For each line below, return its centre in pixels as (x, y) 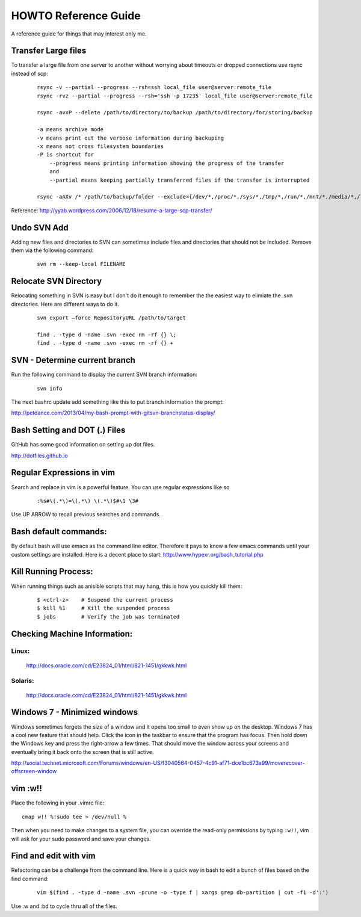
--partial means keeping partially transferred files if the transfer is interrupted (179, 180)
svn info (50, 388)
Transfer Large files (49, 51)
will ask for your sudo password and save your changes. (81, 839)
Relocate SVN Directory (57, 281)
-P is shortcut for (66, 155)
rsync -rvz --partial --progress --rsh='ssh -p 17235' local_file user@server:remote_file (175, 96)
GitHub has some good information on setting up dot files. (83, 445)
